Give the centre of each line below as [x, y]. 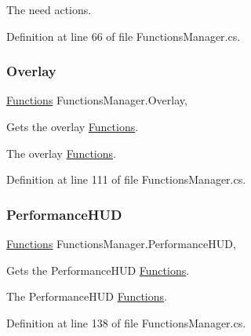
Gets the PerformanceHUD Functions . [98, 270]
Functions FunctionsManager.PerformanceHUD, [121, 243]
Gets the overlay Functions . [73, 126]
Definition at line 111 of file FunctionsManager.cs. [126, 179]
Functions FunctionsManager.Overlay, [97, 100]
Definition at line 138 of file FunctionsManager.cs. [126, 322]
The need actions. [49, 9]
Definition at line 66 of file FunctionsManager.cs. [124, 36]
